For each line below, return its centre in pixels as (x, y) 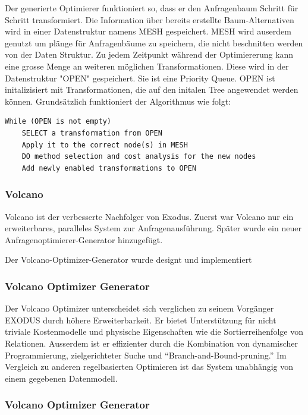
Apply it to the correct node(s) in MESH (105, 145)
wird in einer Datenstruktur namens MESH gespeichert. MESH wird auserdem (148, 31)
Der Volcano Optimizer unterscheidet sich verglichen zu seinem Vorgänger (139, 308)
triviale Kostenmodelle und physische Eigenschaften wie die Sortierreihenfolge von (154, 331)
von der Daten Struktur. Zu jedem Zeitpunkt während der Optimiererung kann (149, 54)
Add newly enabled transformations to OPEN (109, 168)
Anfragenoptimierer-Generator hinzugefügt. (84, 239)
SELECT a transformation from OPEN (92, 133)
